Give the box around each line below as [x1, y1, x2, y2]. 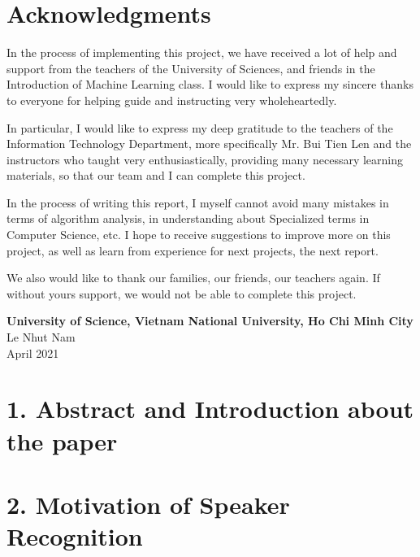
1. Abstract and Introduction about [6, 392, 414, 425]
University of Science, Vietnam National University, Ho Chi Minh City [6, 312, 414, 329]
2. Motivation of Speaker [6, 487, 290, 520]
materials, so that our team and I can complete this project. [6, 167, 305, 184]
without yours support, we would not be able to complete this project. [6, 285, 357, 302]
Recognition [6, 520, 143, 553]
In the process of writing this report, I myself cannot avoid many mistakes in [6, 194, 389, 211]
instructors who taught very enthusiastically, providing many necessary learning [6, 150, 404, 168]
